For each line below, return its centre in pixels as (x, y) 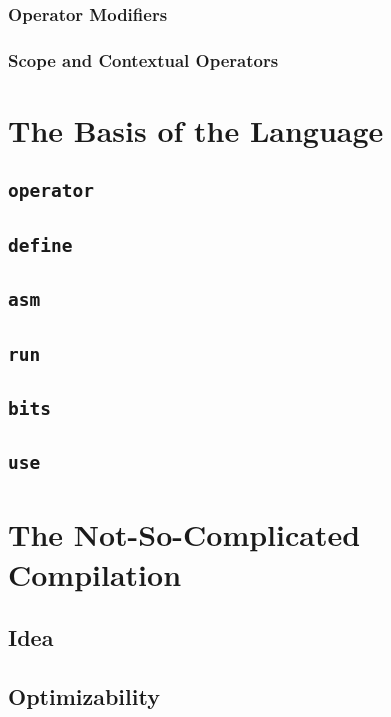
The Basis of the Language (196, 129)
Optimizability (84, 695)
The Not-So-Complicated (184, 534)
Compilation (95, 573)
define (40, 245)
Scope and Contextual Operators (143, 59)
